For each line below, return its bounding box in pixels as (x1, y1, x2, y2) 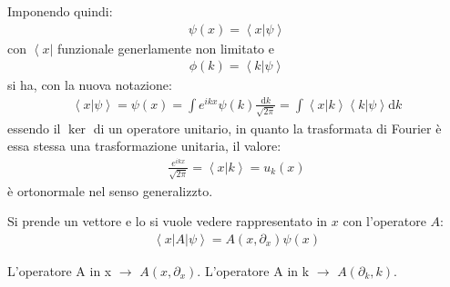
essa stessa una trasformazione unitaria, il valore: (7, 136, 281, 155)
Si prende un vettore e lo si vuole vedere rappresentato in (7, 212, 328, 231)
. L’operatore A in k (197, 261, 310, 280)
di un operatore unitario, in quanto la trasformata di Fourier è (93, 118, 442, 137)
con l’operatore (343, 212, 426, 231)
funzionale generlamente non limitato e (56, 38, 274, 57)
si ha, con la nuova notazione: (7, 75, 172, 94)
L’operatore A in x (7, 261, 112, 280)
